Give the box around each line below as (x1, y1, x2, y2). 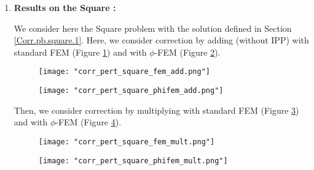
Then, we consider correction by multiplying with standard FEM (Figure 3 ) (14, 103, 299, 116)
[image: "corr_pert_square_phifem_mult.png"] (38, 156, 228, 165)
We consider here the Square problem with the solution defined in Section (14, 21, 292, 34)
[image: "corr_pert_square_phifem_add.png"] (38, 86, 224, 95)
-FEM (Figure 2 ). (154, 45, 221, 58)
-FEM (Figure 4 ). (55, 116, 122, 128)
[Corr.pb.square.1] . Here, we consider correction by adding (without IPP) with (14, 34, 309, 46)
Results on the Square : (14, 1, 116, 13)
